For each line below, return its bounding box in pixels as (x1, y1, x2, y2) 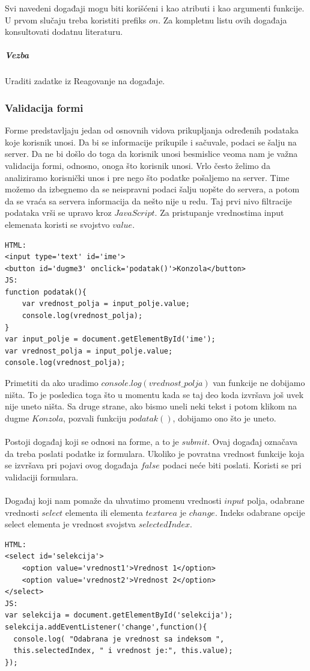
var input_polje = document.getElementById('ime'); (5, 335, 216, 344)
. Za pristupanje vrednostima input (154, 206, 284, 219)
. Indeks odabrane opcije (214, 506, 305, 518)
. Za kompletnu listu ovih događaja (158, 13, 287, 26)
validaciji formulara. (5, 470, 79, 483)
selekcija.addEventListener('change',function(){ (5, 622, 207, 631)
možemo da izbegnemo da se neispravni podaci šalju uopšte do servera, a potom (5, 183, 300, 195)
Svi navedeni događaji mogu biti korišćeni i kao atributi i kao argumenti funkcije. (5, 2, 305, 14)
